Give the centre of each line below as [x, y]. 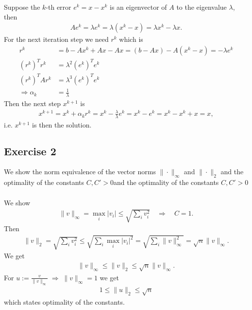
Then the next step [33, 103]
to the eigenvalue [202, 7]
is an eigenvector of [138, 7]
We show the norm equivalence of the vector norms [80, 171]
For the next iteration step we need [56, 39]
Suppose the [22, 7]
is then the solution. [62, 125]
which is [131, 39]
